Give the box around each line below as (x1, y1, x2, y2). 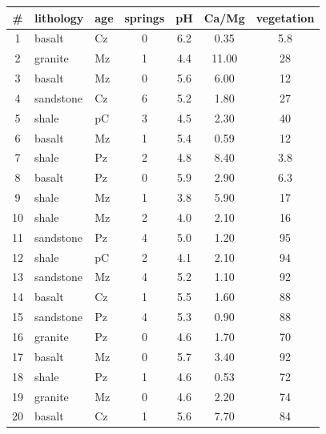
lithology (34, 9, 84, 26)
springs (124, 9, 165, 26)
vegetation (256, 9, 315, 26)
